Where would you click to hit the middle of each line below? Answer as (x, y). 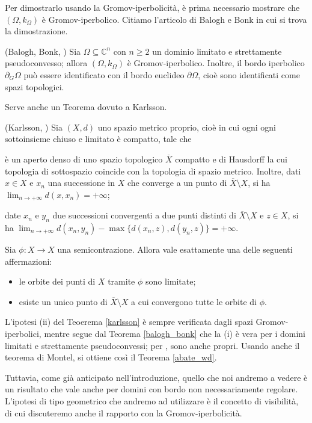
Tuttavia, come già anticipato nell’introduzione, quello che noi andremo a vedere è (156, 377)
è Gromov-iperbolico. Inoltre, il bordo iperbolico (216, 63)
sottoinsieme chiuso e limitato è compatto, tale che (98, 139)
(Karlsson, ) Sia (34, 127)
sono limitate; (171, 281)
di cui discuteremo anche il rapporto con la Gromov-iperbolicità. (124, 412)
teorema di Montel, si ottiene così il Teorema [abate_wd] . (111, 357)
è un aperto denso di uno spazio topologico (84, 159)
